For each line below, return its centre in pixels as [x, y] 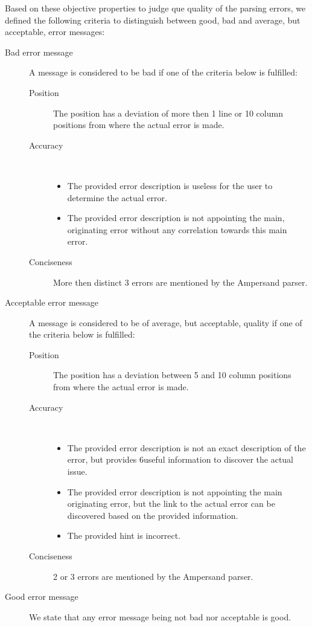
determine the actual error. [117, 197]
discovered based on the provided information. [153, 515]
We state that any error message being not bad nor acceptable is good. [160, 616]
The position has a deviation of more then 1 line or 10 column [168, 113]
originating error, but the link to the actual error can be [171, 503]
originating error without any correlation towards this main [177, 229]
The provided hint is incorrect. [124, 535]
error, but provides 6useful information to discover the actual [180, 459]
